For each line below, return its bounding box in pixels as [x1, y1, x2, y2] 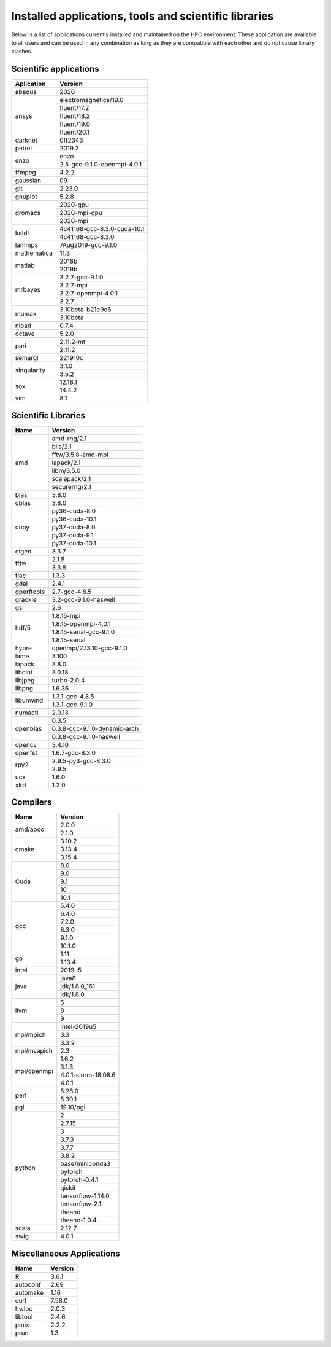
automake [15, 1288, 44, 1297]
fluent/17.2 [59, 104, 89, 112]
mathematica [15, 249, 53, 257]
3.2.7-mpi [59, 281, 88, 290]
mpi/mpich [15, 1031, 46, 1039]
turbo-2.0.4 [51, 676, 85, 684]
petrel [15, 144, 32, 153]
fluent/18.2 [59, 112, 91, 120]
